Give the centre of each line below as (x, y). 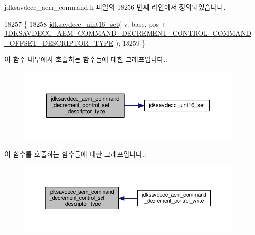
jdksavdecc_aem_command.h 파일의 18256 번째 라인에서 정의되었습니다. (115, 7)
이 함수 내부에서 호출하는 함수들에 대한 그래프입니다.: (86, 59)
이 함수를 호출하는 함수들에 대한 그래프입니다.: (75, 154)
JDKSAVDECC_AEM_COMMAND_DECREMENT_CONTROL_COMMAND (128, 33)
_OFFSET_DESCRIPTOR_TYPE (59, 43)
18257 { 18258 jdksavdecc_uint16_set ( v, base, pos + (86, 23)
